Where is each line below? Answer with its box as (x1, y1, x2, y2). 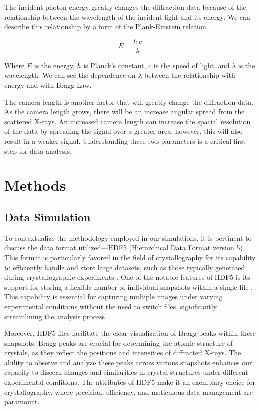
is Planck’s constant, (83, 60, 146, 70)
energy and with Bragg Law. (4, 80, 92, 90)
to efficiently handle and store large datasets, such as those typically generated (4, 262, 245, 272)
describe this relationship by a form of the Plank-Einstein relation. (4, 21, 208, 32)
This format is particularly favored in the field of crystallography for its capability (4, 252, 256, 262)
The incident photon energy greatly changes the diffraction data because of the (4, 2, 246, 12)
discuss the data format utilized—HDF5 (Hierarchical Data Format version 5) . (4, 242, 247, 253)
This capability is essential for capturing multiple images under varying (4, 291, 223, 302)
